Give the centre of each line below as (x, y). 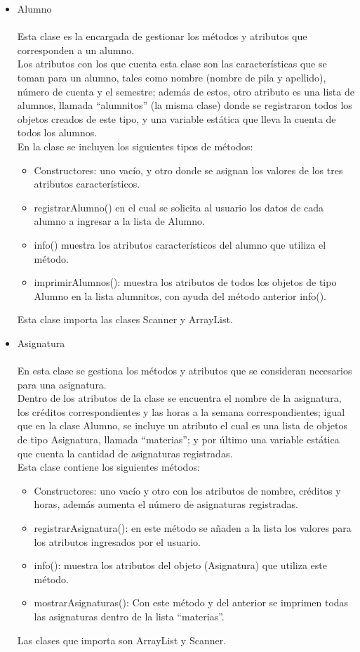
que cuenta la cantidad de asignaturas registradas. (125, 453)
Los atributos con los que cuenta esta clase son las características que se (172, 64)
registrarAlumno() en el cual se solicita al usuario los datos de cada (179, 207)
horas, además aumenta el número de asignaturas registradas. (166, 504)
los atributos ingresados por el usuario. (117, 541)
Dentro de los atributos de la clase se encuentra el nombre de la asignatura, (179, 398)
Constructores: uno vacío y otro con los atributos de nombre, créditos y (187, 490)
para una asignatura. (62, 384)
